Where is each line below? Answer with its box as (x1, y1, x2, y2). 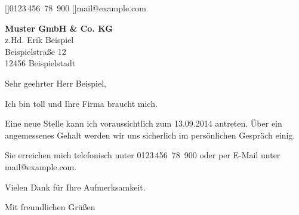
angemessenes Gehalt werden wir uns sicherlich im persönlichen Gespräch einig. (5, 128, 295, 141)
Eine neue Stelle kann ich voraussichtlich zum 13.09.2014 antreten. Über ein (5, 117, 282, 130)
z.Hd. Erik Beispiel (5, 33, 74, 46)
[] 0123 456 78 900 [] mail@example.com (5, 2, 146, 14)
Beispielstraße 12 (5, 45, 66, 57)
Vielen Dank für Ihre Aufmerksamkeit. (5, 180, 146, 193)
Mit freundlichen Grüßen (5, 201, 95, 213)
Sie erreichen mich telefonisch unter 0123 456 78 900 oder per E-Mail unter (5, 149, 280, 161)
